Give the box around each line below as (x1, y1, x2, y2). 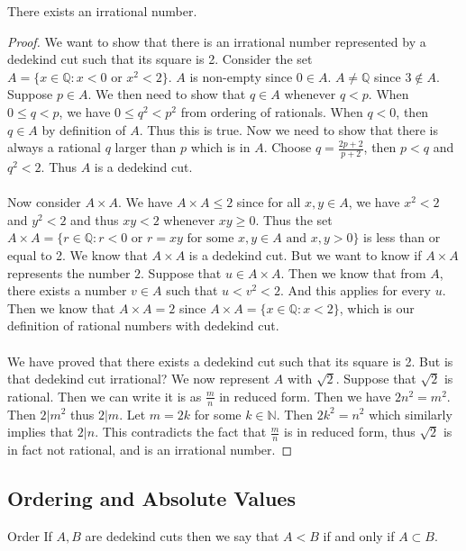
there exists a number (7, 281, 127, 300)
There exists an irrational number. (7, 2, 197, 20)
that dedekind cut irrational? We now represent (7, 369, 270, 388)
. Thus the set (255, 210, 333, 229)
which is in (190, 138, 251, 157)
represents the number (7, 263, 131, 282)
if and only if (323, 526, 395, 545)
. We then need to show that (87, 85, 246, 104)
